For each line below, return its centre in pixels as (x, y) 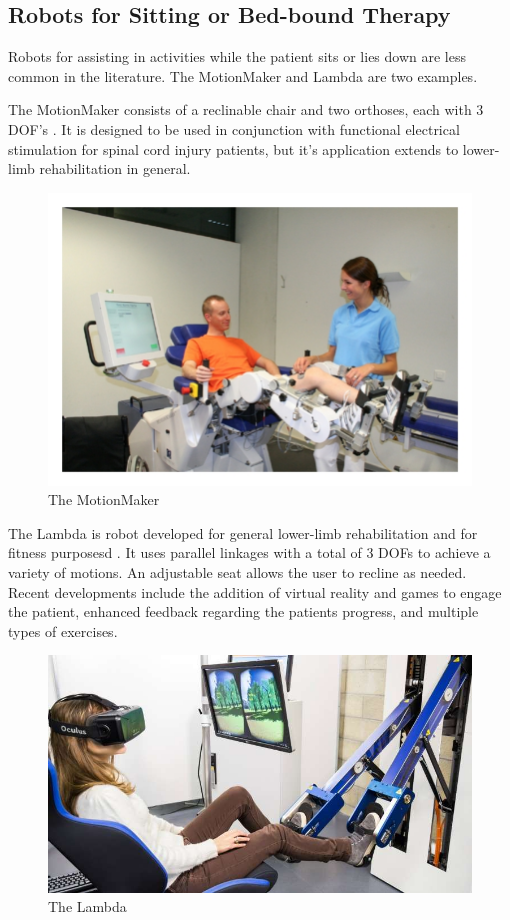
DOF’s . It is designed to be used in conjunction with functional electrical (234, 128)
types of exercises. (63, 630)
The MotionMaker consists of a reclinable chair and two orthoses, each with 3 (246, 109)
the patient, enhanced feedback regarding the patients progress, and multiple (243, 611)
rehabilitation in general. (115, 168)
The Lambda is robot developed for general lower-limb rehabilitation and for (243, 532)
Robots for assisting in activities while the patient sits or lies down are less (237, 56)
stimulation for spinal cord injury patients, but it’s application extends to (233, 148)
